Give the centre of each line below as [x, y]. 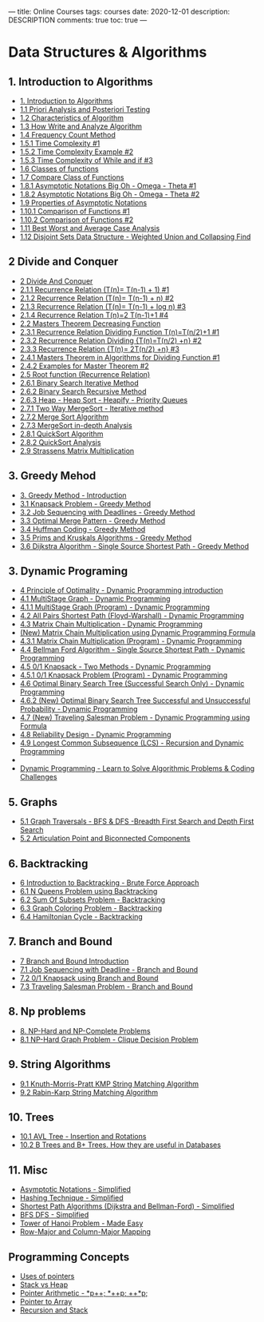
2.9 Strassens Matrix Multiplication [77, 451]
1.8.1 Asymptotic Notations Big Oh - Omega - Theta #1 [108, 186]
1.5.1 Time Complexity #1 [60, 143]
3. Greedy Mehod [52, 476]
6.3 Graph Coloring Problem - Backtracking [91, 908]
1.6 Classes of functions [59, 169]
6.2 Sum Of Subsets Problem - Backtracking [93, 900]
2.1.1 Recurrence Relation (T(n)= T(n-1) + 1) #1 [95, 289]
